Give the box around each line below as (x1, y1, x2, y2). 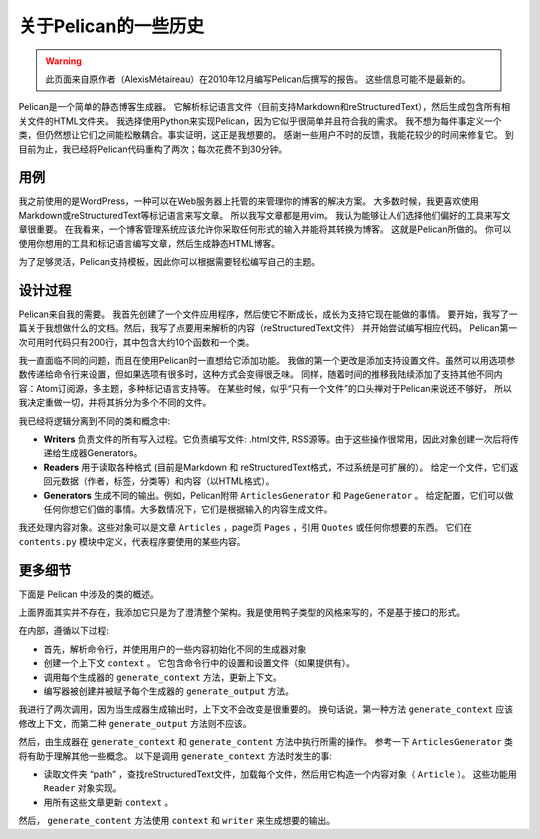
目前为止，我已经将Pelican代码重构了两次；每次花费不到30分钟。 (18, 143, 288, 155)
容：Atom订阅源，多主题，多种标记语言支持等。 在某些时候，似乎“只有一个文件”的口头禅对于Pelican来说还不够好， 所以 (18, 382, 512, 394)
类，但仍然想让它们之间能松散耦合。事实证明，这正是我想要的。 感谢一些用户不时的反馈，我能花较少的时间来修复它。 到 (18, 129, 514, 141)
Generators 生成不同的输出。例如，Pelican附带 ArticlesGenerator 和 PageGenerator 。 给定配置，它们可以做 (43, 489, 514, 501)
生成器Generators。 (60, 447, 143, 459)
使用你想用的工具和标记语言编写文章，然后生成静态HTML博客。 (18, 237, 281, 249)
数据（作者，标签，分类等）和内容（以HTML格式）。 (60, 475, 275, 487)
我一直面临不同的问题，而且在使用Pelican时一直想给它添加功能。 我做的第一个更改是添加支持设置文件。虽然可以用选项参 (18, 355, 516, 367)
